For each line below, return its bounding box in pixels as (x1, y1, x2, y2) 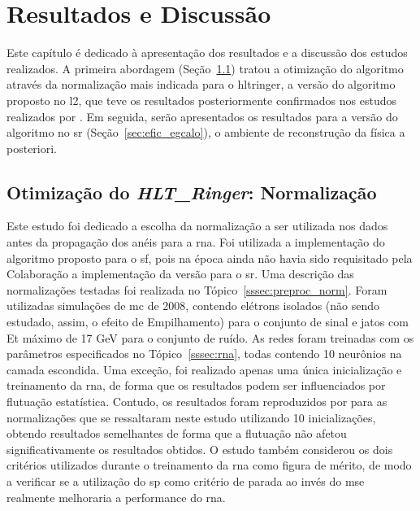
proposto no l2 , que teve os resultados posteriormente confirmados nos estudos (6, 91, 397, 108)
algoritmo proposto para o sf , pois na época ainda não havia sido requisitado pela (6, 249, 413, 266)
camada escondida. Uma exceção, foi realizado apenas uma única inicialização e (6, 360, 402, 378)
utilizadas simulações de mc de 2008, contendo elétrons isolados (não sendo (6, 297, 380, 314)
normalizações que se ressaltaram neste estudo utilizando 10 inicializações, (6, 408, 376, 426)
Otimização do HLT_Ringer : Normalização (6, 179, 377, 204)
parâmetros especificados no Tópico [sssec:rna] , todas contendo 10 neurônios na (6, 345, 402, 362)
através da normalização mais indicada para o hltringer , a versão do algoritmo (6, 76, 396, 93)
